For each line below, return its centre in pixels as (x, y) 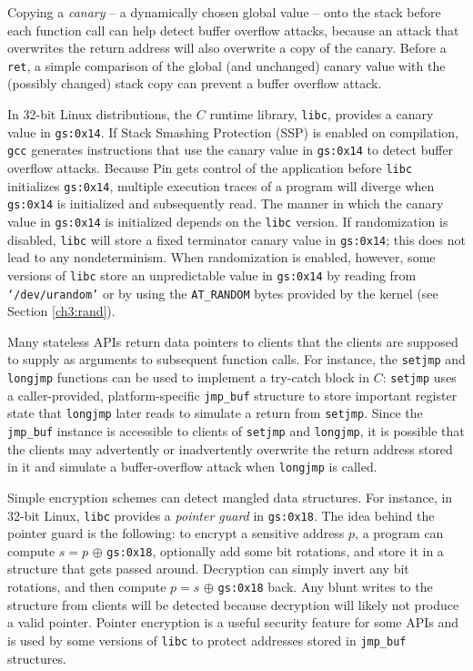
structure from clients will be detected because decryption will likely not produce (233, 604)
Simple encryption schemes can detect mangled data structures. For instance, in (230, 497)
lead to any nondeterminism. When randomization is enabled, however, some (221, 257)
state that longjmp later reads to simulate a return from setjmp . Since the (215, 413)
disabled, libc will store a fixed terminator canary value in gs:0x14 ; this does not (236, 239)
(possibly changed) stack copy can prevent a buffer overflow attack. (195, 83)
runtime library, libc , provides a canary (322, 114)
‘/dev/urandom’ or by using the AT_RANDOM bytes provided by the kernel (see (223, 293)
